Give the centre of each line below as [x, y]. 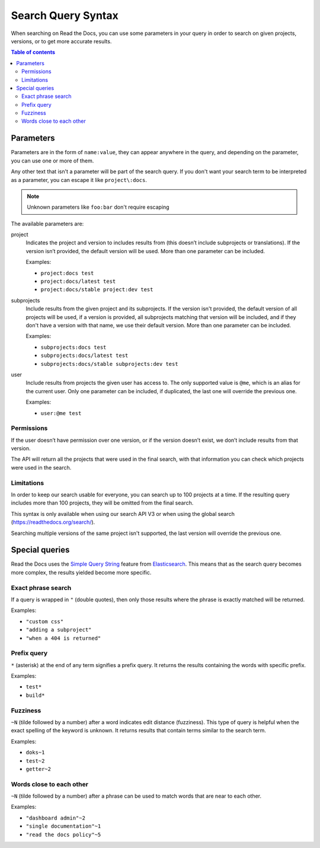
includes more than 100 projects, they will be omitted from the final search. [102, 503]
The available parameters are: [47, 224]
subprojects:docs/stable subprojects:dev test [109, 364]
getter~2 [39, 769]
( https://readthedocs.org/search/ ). [53, 522]
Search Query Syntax [65, 15]
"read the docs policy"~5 [63, 834]
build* [35, 695]
